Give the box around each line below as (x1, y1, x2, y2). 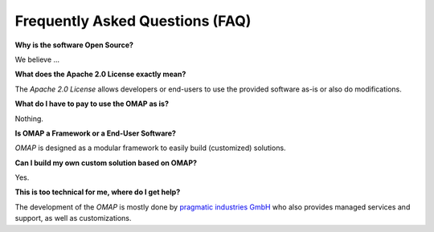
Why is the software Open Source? (14, 40, 134, 50)
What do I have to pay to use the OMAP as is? (14, 99, 169, 108)
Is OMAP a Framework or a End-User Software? (14, 128, 177, 138)
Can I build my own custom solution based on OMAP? (14, 157, 197, 168)
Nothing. (14, 113, 44, 124)
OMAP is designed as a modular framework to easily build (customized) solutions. (14, 143, 286, 153)
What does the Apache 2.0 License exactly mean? (14, 69, 186, 79)
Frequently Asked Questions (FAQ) (14, 12, 252, 30)
